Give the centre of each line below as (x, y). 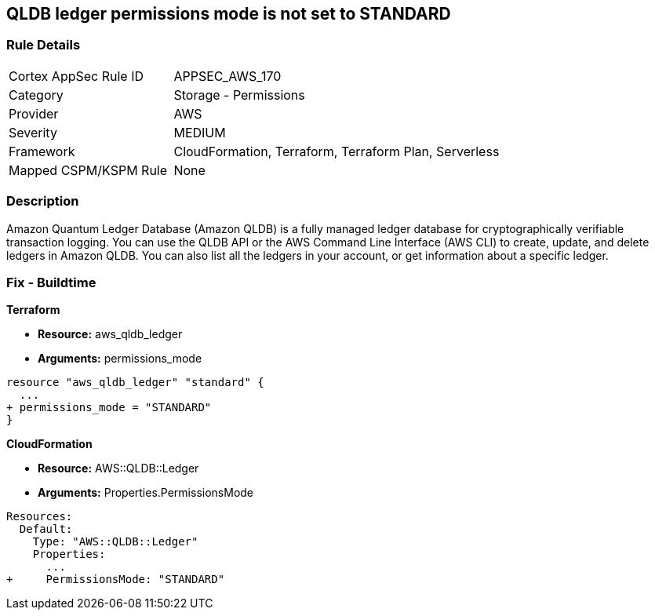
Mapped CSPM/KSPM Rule (88, 170)
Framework (42, 151)
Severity (33, 132)
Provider (34, 113)
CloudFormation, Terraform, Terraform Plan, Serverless (337, 151)
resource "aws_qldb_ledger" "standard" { (135, 383)
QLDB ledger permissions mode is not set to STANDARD (229, 14)
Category (36, 95)
